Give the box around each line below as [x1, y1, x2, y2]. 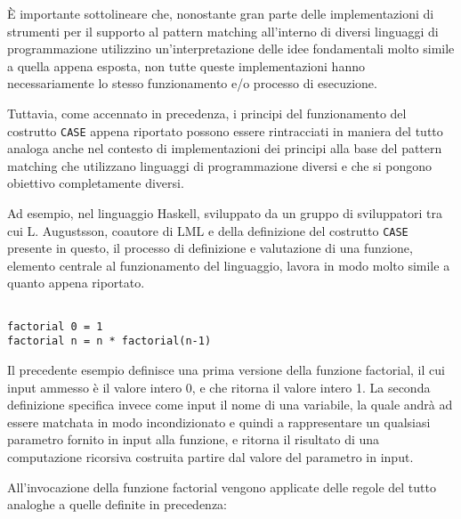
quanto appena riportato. [7, 273, 145, 292]
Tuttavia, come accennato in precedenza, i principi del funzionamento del [7, 103, 407, 122]
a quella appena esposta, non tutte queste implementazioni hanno [7, 56, 365, 75]
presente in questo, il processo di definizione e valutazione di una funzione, [7, 239, 413, 257]
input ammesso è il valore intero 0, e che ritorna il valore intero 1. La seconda [7, 377, 431, 396]
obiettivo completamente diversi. [7, 174, 184, 192]
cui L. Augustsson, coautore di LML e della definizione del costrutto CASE [7, 221, 408, 239]
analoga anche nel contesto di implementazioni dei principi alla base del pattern [7, 139, 442, 158]
